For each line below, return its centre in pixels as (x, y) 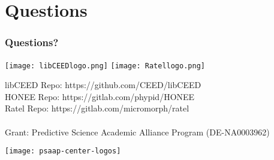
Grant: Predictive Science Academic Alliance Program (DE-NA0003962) (137, 132)
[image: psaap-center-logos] (63, 151)
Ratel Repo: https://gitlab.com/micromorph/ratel (97, 108)
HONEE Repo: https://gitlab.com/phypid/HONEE (100, 96)
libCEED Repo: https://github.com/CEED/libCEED (103, 85)
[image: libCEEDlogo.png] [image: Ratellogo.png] (105, 66)
